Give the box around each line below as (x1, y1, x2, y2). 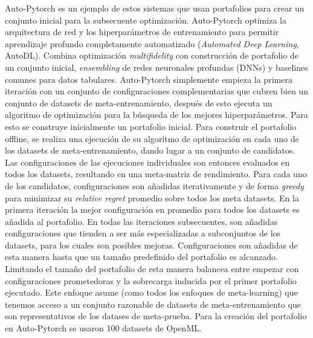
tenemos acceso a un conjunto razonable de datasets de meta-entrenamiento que (5, 297, 301, 310)
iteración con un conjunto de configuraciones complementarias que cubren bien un (5, 85, 308, 97)
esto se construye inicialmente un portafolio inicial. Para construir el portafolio (5, 120, 297, 132)
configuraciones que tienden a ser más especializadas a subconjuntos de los (5, 227, 281, 239)
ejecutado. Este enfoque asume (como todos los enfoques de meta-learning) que (5, 286, 298, 299)
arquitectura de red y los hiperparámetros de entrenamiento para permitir (5, 25, 279, 38)
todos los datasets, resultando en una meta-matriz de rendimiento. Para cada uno (5, 167, 307, 180)
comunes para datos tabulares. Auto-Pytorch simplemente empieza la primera (5, 73, 292, 85)
